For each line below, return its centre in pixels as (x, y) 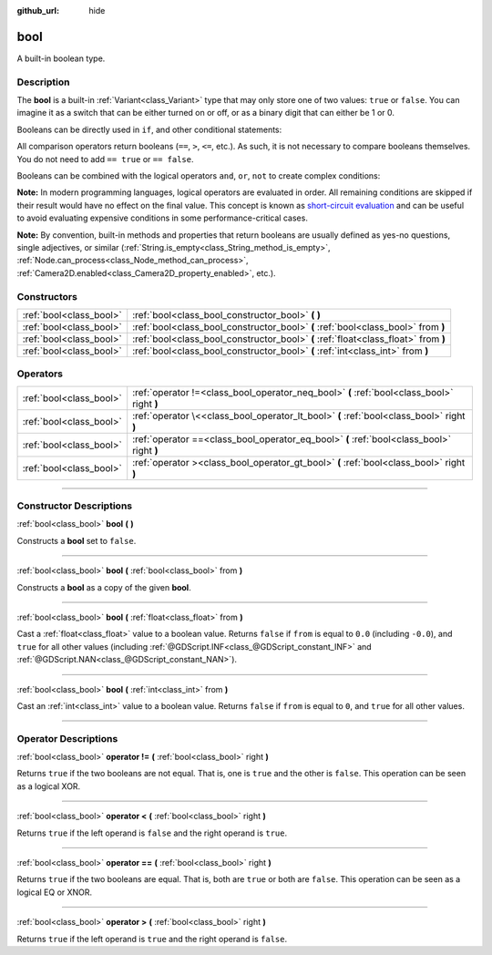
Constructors (47, 296)
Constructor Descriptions (74, 506)
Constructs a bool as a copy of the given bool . (104, 587)
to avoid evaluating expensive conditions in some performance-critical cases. (163, 218)
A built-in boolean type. (61, 58)
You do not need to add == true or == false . (105, 159)
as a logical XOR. (49, 786)
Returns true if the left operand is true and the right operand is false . (152, 939)
